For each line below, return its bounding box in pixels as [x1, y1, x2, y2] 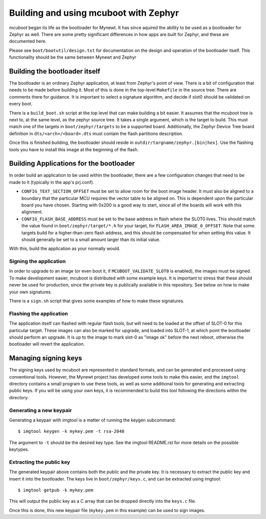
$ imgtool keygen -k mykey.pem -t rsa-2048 [18, 429, 125, 434]
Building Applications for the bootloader [9, 159, 135, 168]
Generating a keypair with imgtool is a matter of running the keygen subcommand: [9, 417, 176, 423]
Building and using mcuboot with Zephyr [9, 7, 179, 18]
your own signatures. [9, 289, 52, 295]
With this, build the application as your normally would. [9, 245, 121, 251]
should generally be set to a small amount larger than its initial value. [21, 237, 161, 242]
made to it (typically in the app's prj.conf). [9, 179, 95, 185]
